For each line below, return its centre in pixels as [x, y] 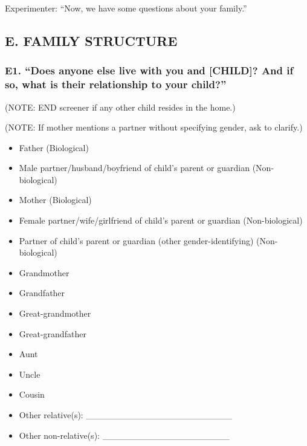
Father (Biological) [54, 147]
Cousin [32, 394]
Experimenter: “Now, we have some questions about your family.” [126, 8]
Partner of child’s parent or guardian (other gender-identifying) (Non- [148, 240]
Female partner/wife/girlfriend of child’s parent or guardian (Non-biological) [161, 220]
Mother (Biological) [55, 200]
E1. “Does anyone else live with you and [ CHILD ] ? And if [149, 70]
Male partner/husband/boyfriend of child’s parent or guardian [134, 168]
